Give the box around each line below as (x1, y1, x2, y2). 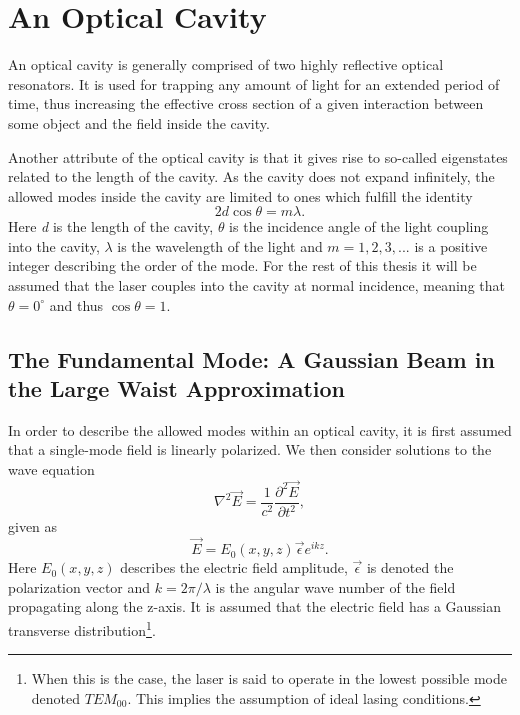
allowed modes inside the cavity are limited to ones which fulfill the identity (8, 185, 473, 206)
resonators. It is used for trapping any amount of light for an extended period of (8, 73, 500, 94)
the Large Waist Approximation (8, 373, 346, 404)
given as (8, 516, 58, 537)
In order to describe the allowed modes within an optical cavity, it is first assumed (8, 419, 512, 440)
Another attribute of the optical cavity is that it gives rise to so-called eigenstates (8, 146, 508, 167)
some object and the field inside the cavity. (8, 112, 270, 133)
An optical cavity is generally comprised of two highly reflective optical (8, 54, 444, 75)
